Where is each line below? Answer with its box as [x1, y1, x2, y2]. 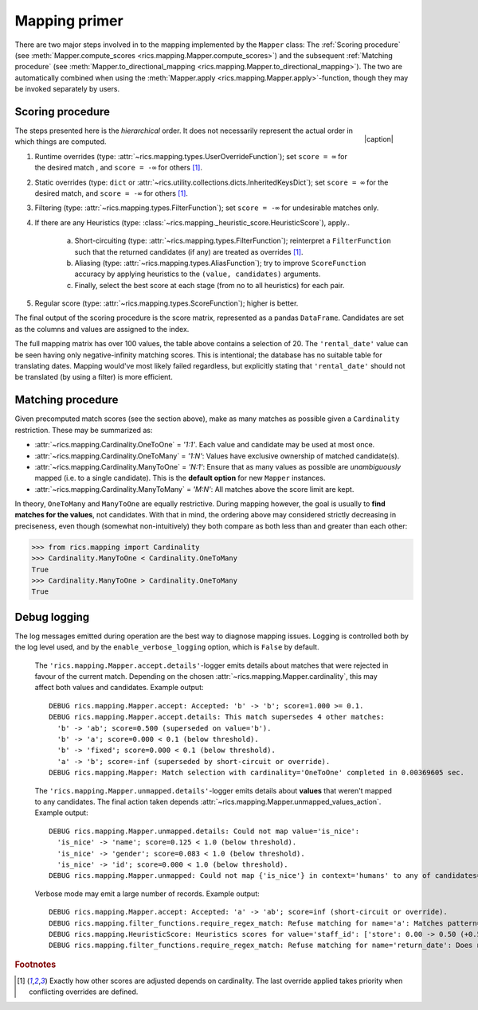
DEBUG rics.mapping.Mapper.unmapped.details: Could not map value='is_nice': [49, 826, 360, 836]
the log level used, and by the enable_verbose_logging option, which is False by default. [14, 642, 319, 652]
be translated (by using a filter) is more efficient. [14, 372, 173, 382]
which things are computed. [14, 137, 107, 146]
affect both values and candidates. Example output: [34, 683, 204, 692]
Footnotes [14, 959, 57, 970]
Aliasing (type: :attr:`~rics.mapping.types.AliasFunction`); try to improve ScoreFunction [74, 258, 366, 267]
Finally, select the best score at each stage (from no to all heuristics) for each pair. [74, 280, 345, 290]
